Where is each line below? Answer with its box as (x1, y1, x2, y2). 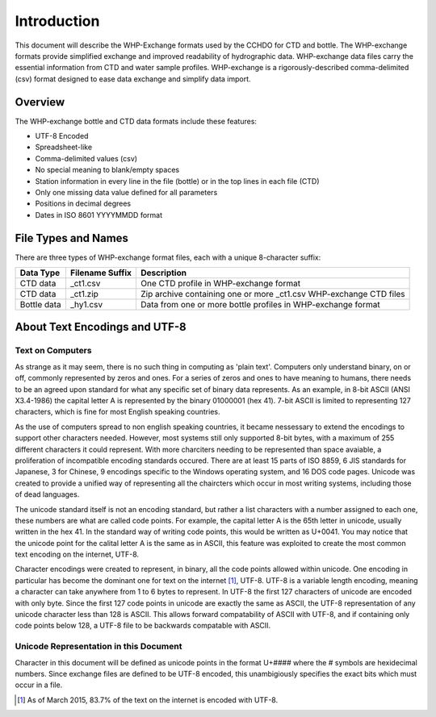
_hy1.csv (69, 299, 103, 311)
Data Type (19, 267, 61, 278)
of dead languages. (15, 490, 80, 499)
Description (140, 267, 187, 278)
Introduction (15, 12, 100, 30)
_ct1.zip (69, 289, 99, 300)
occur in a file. (15, 680, 63, 690)
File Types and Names (15, 231, 129, 245)
